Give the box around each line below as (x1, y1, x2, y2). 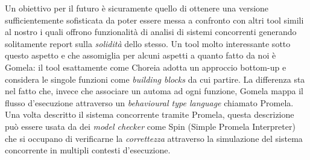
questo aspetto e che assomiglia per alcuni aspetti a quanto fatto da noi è (5, 49, 276, 62)
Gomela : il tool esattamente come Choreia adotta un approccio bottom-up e (5, 60, 286, 73)
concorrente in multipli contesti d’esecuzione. (5, 144, 171, 156)
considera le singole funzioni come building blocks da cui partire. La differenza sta (5, 72, 305, 85)
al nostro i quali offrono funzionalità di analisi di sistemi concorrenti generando (5, 25, 297, 38)
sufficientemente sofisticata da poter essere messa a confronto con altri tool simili (5, 13, 304, 26)
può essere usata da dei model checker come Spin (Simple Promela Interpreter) (5, 120, 296, 132)
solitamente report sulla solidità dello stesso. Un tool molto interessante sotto (5, 37, 291, 50)
